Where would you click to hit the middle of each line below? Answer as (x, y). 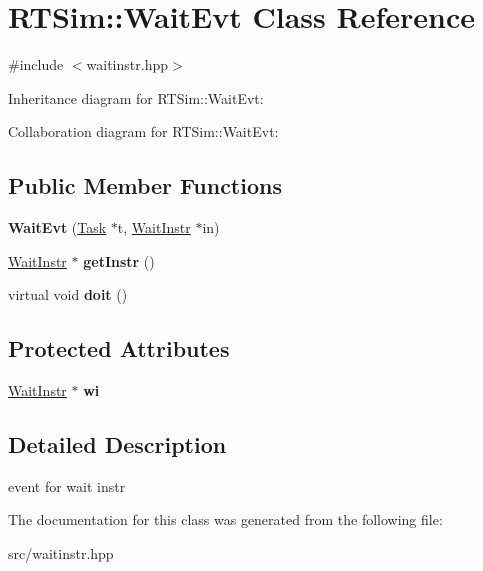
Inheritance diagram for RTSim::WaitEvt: (136, 97)
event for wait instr (67, 485)
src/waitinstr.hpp (61, 553)
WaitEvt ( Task (57, 227)
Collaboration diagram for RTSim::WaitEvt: (143, 131)
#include (36, 64)
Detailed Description (117, 444)
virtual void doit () (68, 294)
